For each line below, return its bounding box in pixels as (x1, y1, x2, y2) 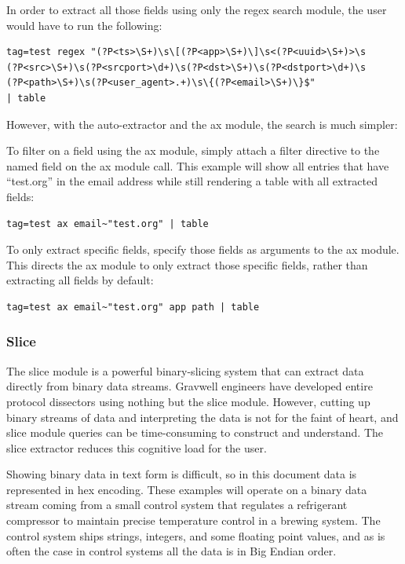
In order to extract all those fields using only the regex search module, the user (6, 2, 387, 17)
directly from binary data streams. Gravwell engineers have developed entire (6, 378, 373, 394)
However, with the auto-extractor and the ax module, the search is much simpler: (6, 115, 398, 132)
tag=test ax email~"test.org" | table (6, 218, 209, 229)
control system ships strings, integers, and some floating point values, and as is (6, 527, 385, 544)
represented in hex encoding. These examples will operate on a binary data (6, 481, 367, 497)
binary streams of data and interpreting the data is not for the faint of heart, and (6, 408, 399, 425)
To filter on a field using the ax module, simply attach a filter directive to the (6, 142, 380, 159)
